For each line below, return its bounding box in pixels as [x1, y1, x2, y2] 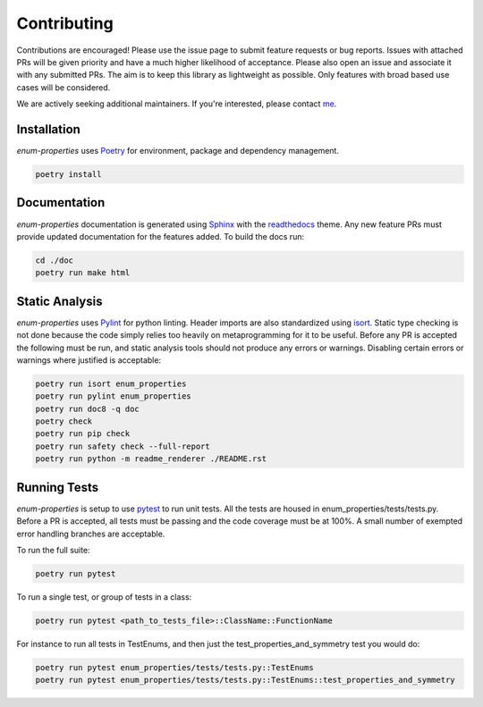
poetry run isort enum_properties [35, 378, 187, 389]
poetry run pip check [35, 429, 131, 439]
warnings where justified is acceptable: [16, 354, 161, 366]
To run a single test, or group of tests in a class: [16, 591, 192, 602]
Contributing [16, 13, 114, 33]
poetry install [35, 170, 102, 179]
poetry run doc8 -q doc [35, 403, 140, 414]
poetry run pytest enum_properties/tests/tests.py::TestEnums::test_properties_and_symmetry [35, 675, 455, 686]
